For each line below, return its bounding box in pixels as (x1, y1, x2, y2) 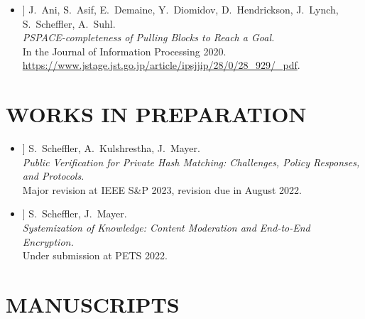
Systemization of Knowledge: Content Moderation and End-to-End (22, 220, 310, 235)
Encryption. (22, 234, 74, 249)
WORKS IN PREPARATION (6, 99, 307, 129)
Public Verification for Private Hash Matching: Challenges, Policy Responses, (22, 154, 360, 169)
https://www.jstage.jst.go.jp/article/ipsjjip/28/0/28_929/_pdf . (22, 58, 300, 72)
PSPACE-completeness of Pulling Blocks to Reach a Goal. (22, 30, 275, 45)
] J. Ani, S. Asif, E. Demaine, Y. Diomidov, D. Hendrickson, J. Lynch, (22, 2, 339, 16)
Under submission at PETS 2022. (22, 248, 168, 263)
